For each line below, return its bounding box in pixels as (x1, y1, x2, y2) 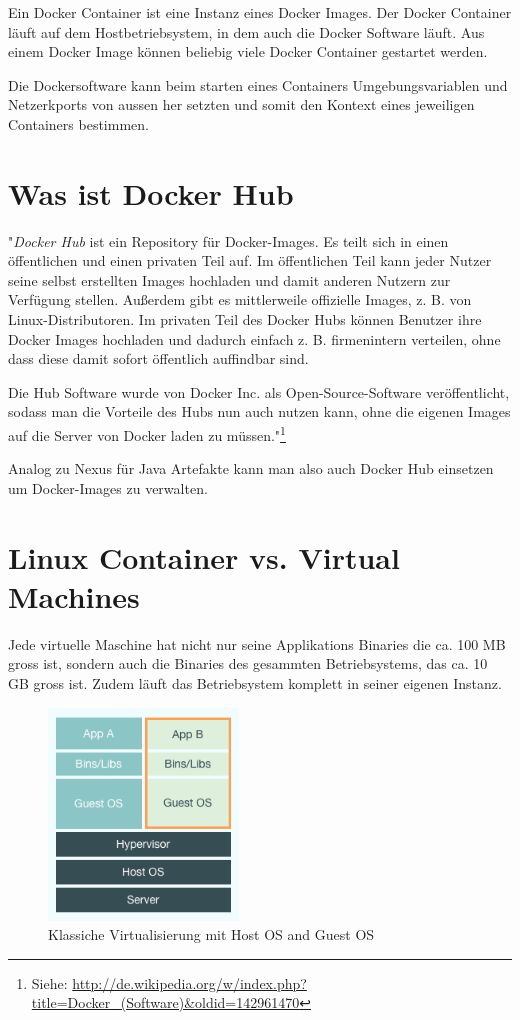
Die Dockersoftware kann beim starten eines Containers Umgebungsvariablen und (8, 74, 508, 95)
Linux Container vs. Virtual (8, 536, 400, 577)
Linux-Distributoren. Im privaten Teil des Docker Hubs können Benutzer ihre (8, 309, 482, 330)
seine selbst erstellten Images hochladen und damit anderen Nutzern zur (8, 269, 451, 290)
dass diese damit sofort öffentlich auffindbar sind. (8, 348, 309, 369)
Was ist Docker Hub (8, 172, 294, 213)
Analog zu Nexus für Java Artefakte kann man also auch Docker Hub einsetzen (8, 458, 494, 479)
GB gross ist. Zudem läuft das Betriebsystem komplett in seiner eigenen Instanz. (8, 672, 502, 693)
